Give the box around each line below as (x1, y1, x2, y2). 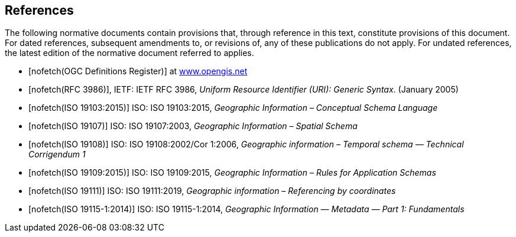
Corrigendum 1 (28, 149, 86, 160)
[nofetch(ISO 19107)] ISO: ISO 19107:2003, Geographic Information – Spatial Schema (28, 121, 358, 131)
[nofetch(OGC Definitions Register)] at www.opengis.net (28, 66, 248, 77)
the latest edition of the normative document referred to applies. (5, 48, 254, 58)
